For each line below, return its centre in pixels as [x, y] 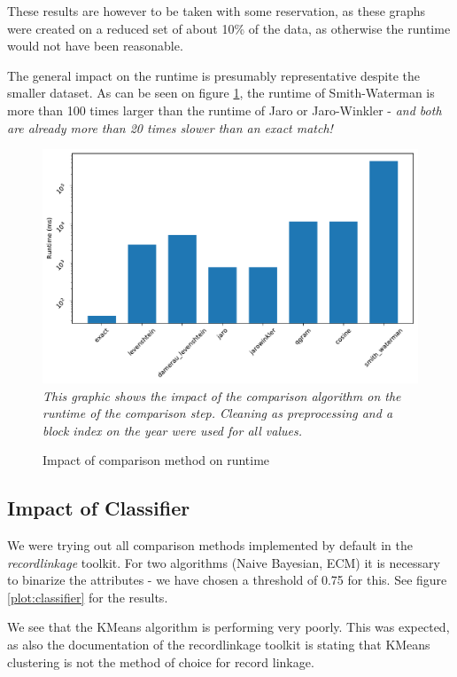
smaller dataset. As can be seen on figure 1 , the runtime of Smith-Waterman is [221, 93]
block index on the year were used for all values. [172, 430]
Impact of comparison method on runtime [156, 460]
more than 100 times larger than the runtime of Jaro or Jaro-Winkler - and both [225, 110]
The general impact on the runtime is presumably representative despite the [213, 75]
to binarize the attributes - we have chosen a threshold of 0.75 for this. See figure [227, 580]
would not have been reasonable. [95, 46]
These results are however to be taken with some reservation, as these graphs [217, 11]
